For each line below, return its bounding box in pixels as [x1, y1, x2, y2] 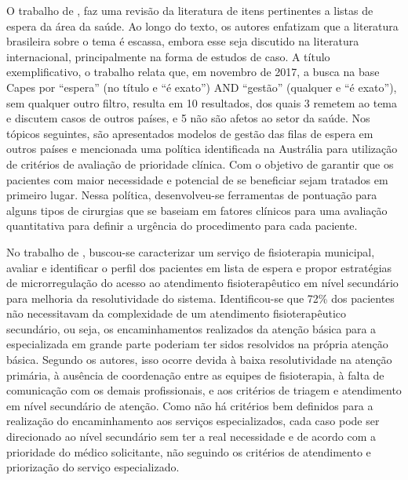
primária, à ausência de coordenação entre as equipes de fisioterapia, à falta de [6, 366, 384, 383]
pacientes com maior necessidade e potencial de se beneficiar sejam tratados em [6, 171, 388, 187]
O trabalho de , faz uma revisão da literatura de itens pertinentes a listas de [6, 2, 373, 18]
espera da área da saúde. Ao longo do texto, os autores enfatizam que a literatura [6, 17, 399, 34]
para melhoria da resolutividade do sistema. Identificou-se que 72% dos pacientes [6, 289, 395, 306]
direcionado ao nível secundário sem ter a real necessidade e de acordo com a [6, 428, 376, 445]
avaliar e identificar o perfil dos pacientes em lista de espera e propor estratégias [6, 259, 392, 275]
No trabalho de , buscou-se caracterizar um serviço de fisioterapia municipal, [6, 243, 375, 260]
